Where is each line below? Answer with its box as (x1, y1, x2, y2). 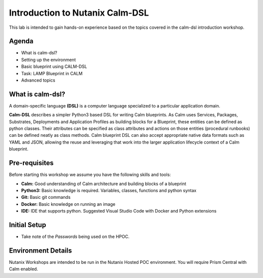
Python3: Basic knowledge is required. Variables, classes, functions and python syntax (21, 187, 197, 193)
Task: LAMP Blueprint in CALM (21, 70, 83, 76)
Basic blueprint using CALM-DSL (21, 64, 87, 69)
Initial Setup (9, 220, 46, 229)
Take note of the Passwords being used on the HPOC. (21, 234, 130, 239)
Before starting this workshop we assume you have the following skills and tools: (9, 171, 171, 178)
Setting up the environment (21, 57, 76, 63)
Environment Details (9, 246, 72, 255)
